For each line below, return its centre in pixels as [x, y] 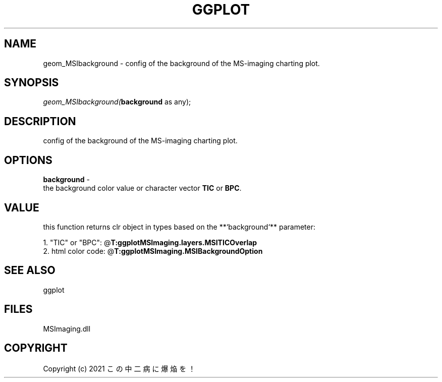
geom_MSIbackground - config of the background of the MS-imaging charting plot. [181, 63]
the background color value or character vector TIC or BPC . [142, 188]
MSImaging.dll [67, 329]
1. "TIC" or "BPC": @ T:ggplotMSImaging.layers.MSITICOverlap [150, 242]
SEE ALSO [30, 270]
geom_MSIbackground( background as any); [117, 102]
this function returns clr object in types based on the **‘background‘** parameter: [179, 227]
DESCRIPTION [40, 121]
